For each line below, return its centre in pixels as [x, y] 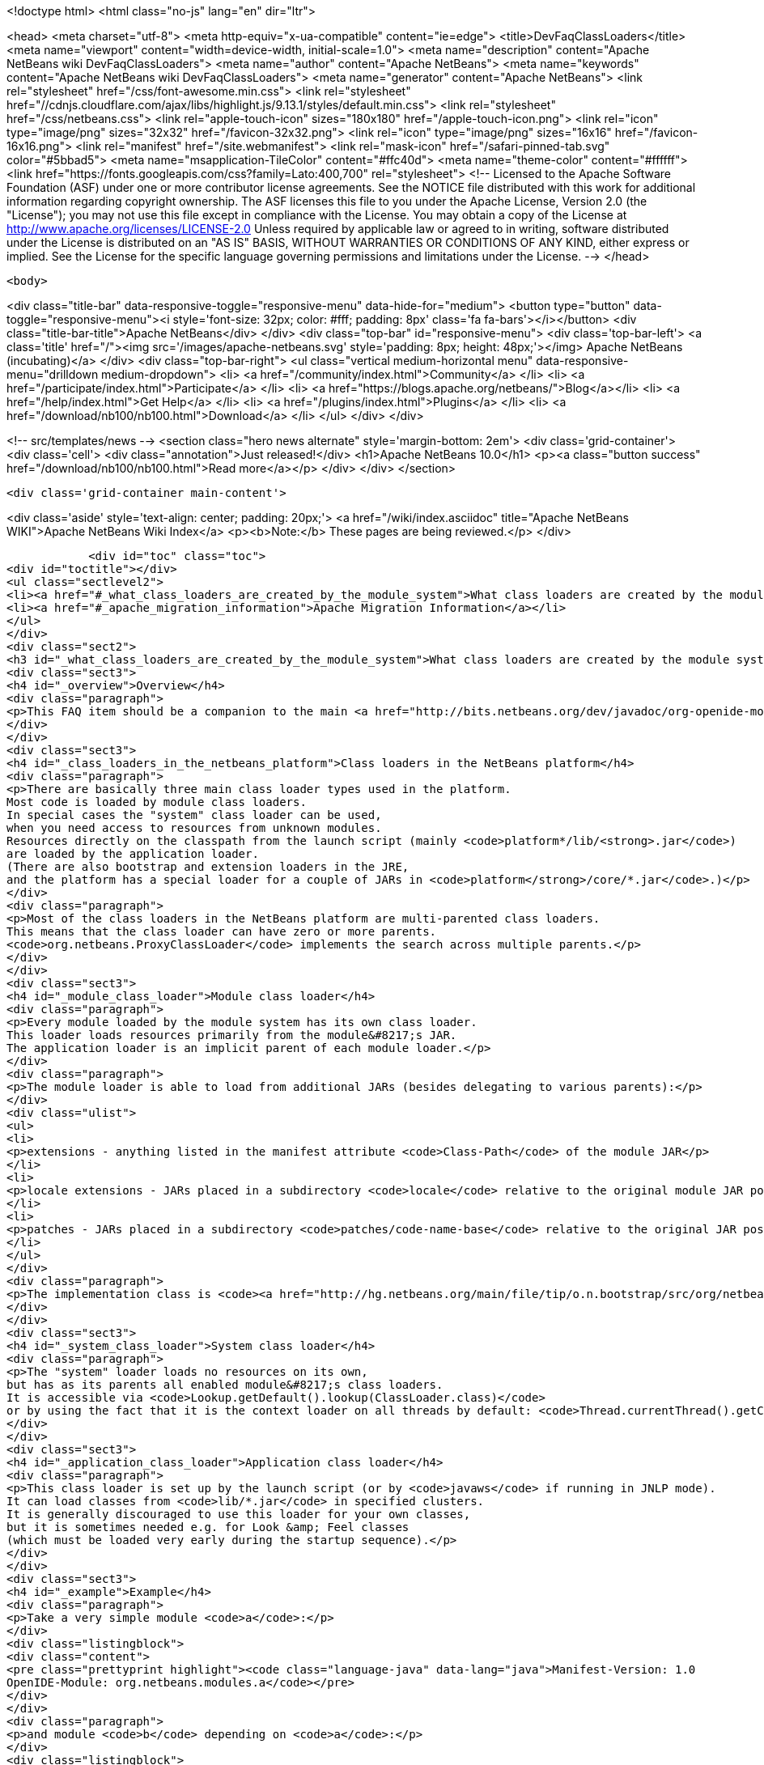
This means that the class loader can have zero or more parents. [222, 931]
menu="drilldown [53, 374]
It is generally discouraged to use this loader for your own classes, [239, 1514]
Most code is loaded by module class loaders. [157, 802]
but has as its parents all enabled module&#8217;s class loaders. [225, 1385]
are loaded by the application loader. [133, 854]
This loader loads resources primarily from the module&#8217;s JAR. [232, 1035]
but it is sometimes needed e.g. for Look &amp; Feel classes [208, 1527]
